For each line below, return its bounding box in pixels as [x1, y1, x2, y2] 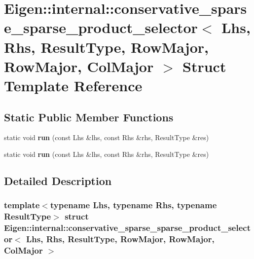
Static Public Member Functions [4, 109, 174, 124]
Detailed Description [4, 173, 112, 188]
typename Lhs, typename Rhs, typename [50, 199, 217, 211]
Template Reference [4, 75, 143, 95]
